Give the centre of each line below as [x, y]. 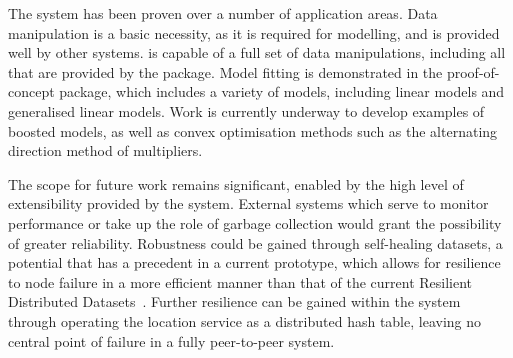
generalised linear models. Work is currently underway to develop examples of [246, 110]
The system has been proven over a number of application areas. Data [223, 13]
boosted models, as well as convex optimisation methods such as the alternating [253, 130]
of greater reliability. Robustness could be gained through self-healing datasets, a [255, 242]
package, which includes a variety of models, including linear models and [282, 91]
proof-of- [473, 71]
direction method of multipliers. [105, 150]
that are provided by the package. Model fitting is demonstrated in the [225, 71]
